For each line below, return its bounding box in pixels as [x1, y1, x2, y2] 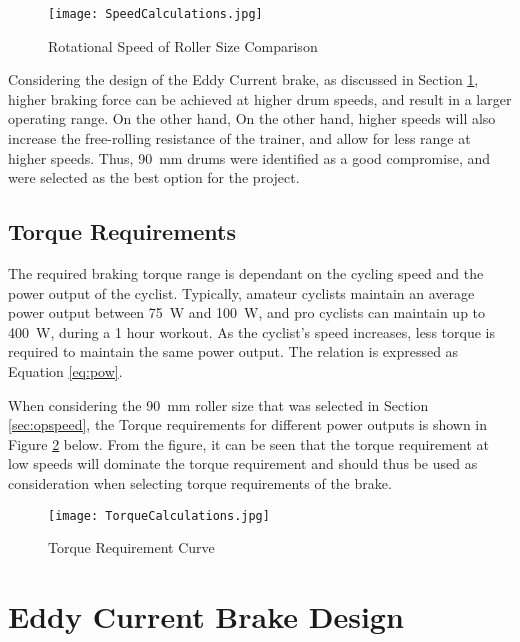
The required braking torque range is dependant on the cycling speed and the [8, 263, 484, 284]
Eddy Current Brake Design [8, 595, 404, 636]
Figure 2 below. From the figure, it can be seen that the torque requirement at [8, 433, 489, 454]
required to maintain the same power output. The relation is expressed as [8, 341, 459, 362]
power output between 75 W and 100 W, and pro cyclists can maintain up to [8, 302, 486, 323]
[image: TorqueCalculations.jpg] [48, 508, 270, 523]
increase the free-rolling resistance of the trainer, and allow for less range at [8, 128, 471, 149]
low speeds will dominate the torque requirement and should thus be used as [8, 453, 478, 474]
